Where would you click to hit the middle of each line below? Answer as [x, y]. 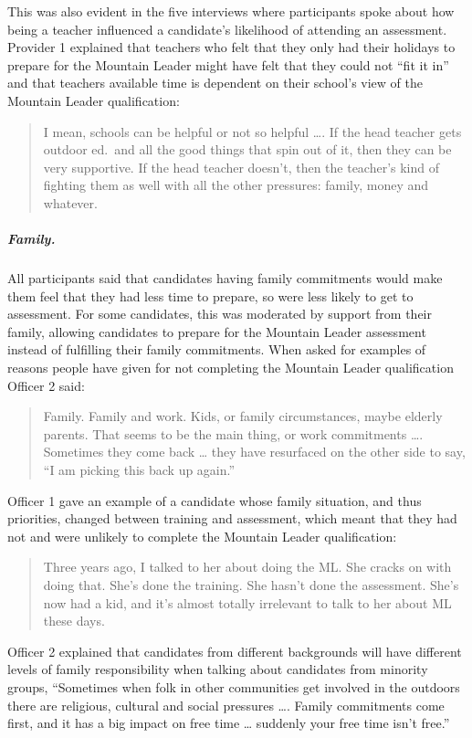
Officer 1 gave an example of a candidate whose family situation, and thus [215, 500]
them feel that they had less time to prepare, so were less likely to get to [210, 295]
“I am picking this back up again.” [139, 470]
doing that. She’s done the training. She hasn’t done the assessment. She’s [251, 585]
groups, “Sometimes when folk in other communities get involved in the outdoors [234, 686]
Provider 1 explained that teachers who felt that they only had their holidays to [231, 47]
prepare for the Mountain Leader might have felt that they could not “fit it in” [228, 64]
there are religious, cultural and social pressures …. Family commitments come [226, 705]
